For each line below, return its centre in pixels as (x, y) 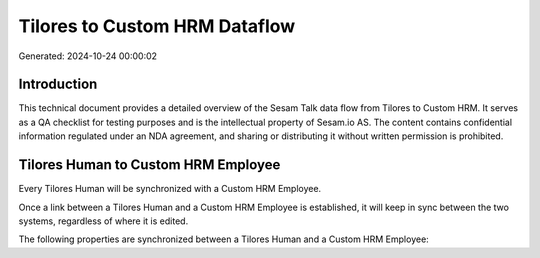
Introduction (58, 84)
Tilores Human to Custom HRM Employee (149, 165)
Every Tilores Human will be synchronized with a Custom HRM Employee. (170, 189)
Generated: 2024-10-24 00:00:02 (88, 56)
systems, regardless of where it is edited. (103, 221)
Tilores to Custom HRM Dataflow (157, 26)
